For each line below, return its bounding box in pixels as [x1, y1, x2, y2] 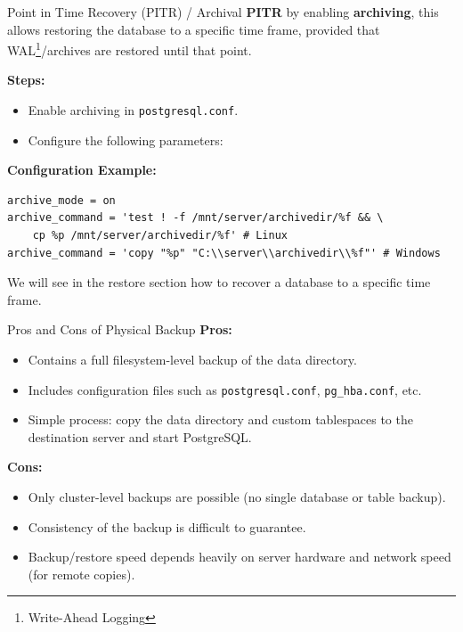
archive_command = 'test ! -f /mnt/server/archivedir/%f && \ [7, 211, 384, 225]
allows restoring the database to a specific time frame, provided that [7, 20, 380, 38]
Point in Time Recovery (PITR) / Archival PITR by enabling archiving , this [7, 3, 439, 21]
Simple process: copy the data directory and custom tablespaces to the [28, 410, 413, 429]
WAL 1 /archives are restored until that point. [7, 38, 252, 59]
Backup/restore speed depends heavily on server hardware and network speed [28, 547, 451, 566]
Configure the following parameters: [28, 130, 223, 149]
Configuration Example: [7, 160, 157, 179]
